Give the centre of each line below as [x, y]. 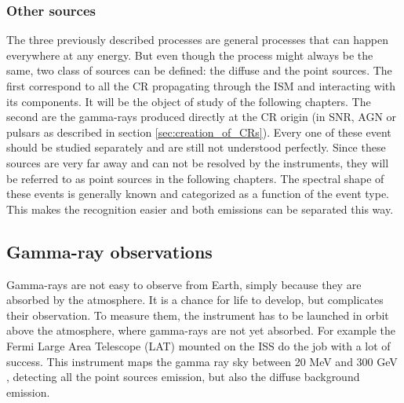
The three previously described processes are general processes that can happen [197, 40]
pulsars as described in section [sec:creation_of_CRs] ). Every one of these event [199, 132]
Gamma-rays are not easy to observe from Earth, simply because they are [184, 284]
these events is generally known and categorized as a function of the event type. [198, 194]
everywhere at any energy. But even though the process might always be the [190, 55]
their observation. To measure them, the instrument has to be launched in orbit [198, 315]
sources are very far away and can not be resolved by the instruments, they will [198, 162]
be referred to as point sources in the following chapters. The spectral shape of [195, 178]
